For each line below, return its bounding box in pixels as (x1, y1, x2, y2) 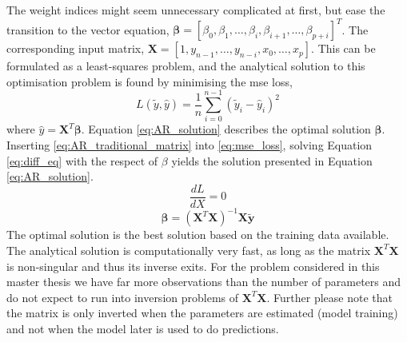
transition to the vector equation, (6, 21, 170, 38)
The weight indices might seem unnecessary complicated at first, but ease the (6, 2, 385, 18)
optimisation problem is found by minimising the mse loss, (6, 73, 293, 89)
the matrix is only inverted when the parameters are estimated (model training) (6, 304, 398, 321)
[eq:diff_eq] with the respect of (6, 152, 158, 169)
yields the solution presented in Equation (171, 152, 373, 169)
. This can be (311, 40, 376, 57)
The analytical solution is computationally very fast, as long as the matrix (6, 241, 371, 258)
